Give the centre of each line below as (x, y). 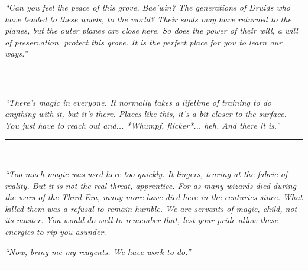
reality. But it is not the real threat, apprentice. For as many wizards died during (150, 185)
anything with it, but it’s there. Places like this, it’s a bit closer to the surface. (146, 114)
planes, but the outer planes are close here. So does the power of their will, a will (151, 30)
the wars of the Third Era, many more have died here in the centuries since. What (154, 197)
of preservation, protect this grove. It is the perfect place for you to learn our (143, 42)
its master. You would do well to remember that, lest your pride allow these (142, 220)
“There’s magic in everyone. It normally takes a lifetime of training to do (138, 102)
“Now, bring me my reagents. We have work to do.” (98, 251)
